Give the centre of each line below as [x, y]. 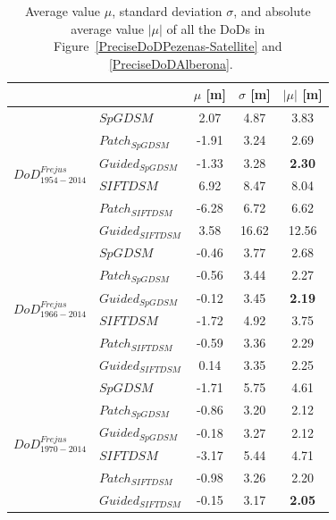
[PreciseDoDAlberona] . [171, 63]
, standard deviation [167, 11]
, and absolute [272, 11]
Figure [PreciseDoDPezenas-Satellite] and [168, 46]
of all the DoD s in [216, 28]
